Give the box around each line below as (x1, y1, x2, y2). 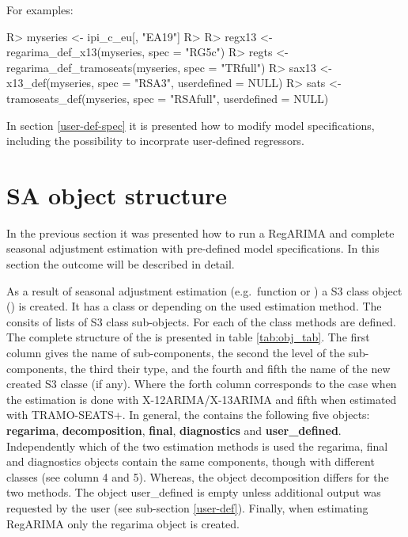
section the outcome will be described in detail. (6, 256, 235, 272)
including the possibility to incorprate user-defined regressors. (6, 132, 304, 149)
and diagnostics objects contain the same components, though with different (6, 453, 375, 470)
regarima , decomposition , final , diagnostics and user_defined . (6, 422, 342, 438)
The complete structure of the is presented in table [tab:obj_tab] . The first (6, 329, 370, 345)
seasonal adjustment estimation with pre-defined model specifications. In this (6, 240, 380, 257)
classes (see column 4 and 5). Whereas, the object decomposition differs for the (6, 468, 389, 485)
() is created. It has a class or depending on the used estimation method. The (6, 298, 382, 314)
